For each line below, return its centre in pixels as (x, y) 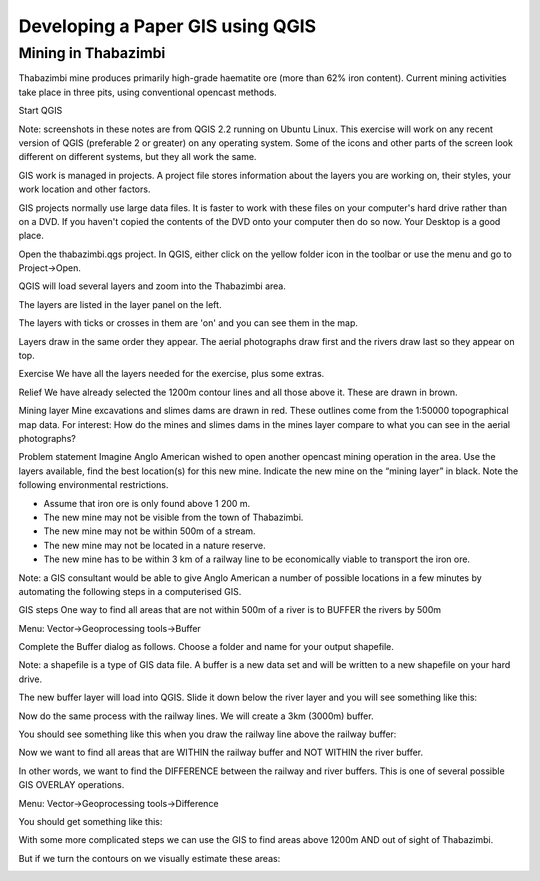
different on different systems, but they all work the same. (137, 157)
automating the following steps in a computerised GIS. (130, 591)
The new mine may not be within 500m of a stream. (149, 531)
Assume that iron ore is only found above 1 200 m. (147, 503)
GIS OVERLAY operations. (71, 785)
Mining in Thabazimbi (92, 53)
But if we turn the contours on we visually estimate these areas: (149, 858)
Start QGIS (40, 111)
